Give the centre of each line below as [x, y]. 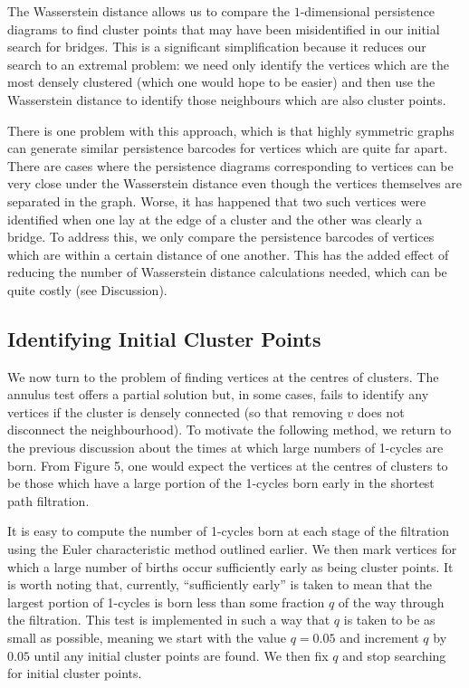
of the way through [391, 602]
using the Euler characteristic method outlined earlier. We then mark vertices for [232, 549]
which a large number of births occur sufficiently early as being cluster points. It [230, 566]
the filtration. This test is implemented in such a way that [169, 620]
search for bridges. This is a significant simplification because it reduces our [217, 47]
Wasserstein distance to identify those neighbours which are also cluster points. [227, 99]
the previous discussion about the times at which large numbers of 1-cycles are [225, 448]
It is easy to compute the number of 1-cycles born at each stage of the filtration [229, 531]
